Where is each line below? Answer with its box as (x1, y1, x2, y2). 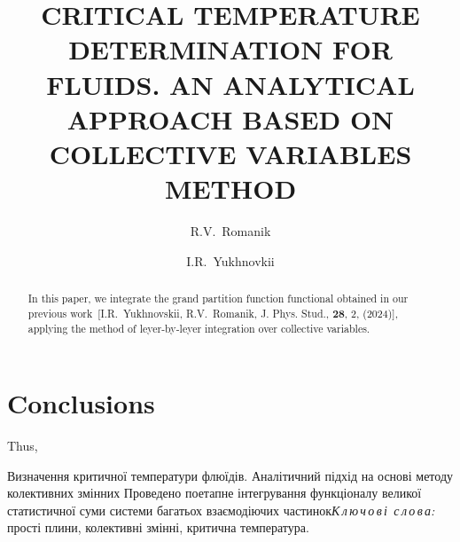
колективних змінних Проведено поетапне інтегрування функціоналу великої (7, 483, 422, 502)
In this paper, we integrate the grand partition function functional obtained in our (27, 291, 409, 306)
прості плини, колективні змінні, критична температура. (7, 518, 309, 537)
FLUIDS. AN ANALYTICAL (46, 66, 415, 102)
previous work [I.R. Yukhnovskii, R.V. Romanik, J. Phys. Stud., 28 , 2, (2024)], (27, 305, 398, 321)
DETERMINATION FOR (68, 31, 393, 67)
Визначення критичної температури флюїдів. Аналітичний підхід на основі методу (7, 466, 454, 484)
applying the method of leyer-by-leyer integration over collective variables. (27, 321, 370, 336)
